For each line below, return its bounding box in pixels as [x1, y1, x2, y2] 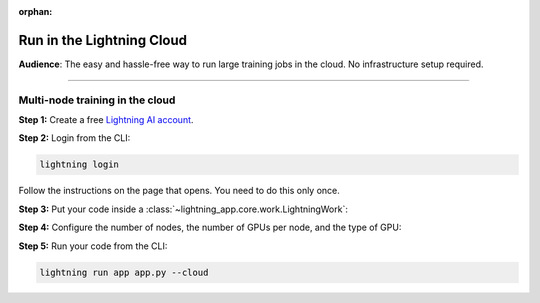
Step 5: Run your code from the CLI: [18, 240, 168, 252]
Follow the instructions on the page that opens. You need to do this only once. [18, 185, 340, 197]
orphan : [18, 6, 53, 17]
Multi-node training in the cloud [18, 93, 176, 107]
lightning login [39, 159, 120, 170]
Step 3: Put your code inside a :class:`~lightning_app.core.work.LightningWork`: [18, 203, 349, 215]
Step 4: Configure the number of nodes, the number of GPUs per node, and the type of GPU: [18, 221, 402, 234]
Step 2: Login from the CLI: [18, 132, 131, 144]
